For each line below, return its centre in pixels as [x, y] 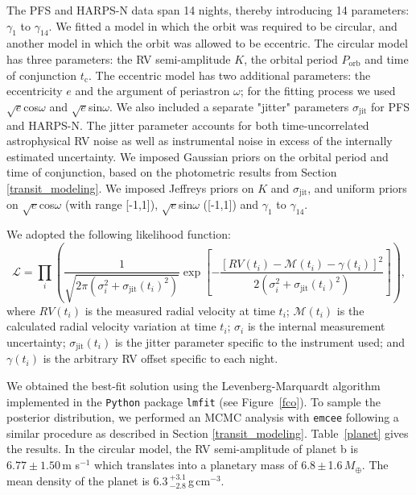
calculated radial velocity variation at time [111, 326]
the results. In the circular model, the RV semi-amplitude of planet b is [182, 449]
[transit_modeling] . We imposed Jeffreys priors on [130, 187]
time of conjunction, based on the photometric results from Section [172, 172]
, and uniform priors [357, 187]
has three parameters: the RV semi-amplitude [119, 58]
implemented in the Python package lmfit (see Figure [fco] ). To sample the [194, 401]
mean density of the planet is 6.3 [87, 480]
